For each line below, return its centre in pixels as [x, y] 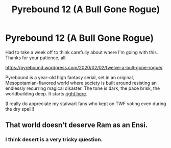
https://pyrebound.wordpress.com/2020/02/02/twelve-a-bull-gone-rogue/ [84, 67]
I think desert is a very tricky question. [54, 140]
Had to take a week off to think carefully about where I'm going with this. [82, 52]
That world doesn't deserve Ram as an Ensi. [77, 125]
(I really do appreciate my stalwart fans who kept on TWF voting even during [86, 104]
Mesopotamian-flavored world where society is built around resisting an [81, 83]
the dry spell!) [20, 109]
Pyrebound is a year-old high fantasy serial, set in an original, [70, 77]
